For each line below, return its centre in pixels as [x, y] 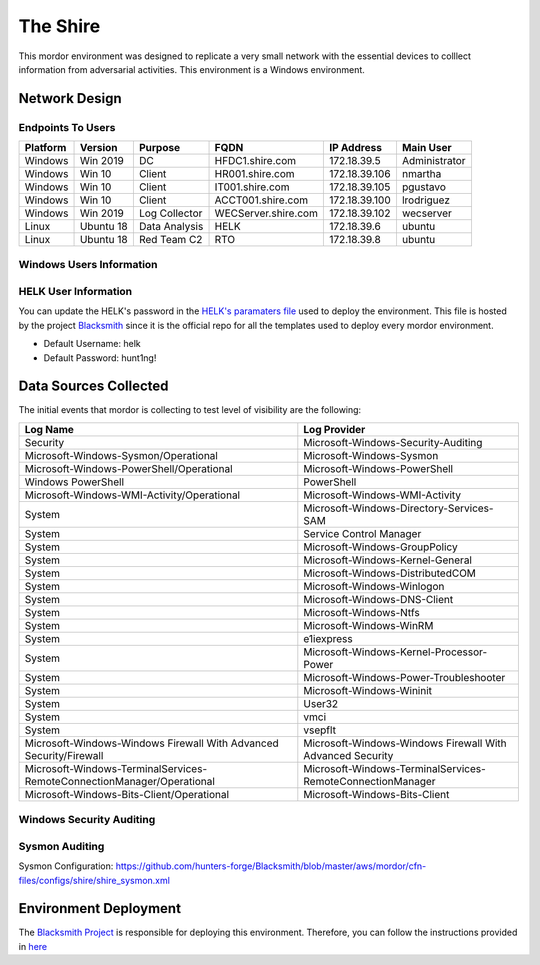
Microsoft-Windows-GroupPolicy [381, 547]
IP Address [355, 148]
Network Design [70, 98]
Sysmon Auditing [61, 846]
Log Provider [334, 429]
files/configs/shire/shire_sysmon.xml [94, 880]
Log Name [49, 429]
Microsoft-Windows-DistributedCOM [390, 573]
